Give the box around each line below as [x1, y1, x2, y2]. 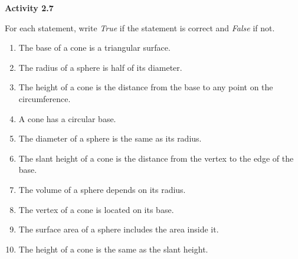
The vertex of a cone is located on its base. [18, 203, 174, 215]
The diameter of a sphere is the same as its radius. [18, 132, 202, 145]
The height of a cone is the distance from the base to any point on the [18, 81, 273, 93]
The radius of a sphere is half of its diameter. [18, 61, 182, 73]
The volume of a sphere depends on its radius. [18, 183, 186, 195]
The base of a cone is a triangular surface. [18, 41, 171, 54]
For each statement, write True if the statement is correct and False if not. [5, 21, 275, 34]
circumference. [18, 92, 71, 104]
